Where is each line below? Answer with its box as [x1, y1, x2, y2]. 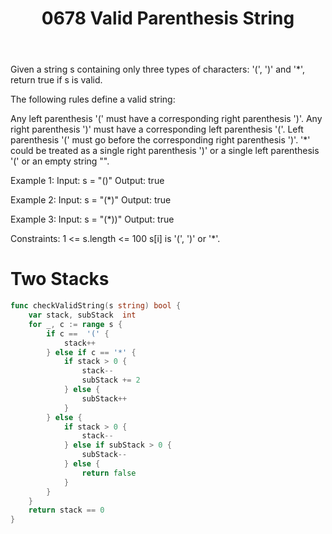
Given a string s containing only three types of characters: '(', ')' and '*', [10, 63, 306, 76]
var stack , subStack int [28, 310, 137, 320]
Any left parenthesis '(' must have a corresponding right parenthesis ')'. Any [10, 113, 323, 125]
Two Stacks [10, 268, 110, 291]
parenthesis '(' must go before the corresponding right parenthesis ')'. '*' [10, 134, 311, 146]
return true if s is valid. [10, 74, 103, 86]
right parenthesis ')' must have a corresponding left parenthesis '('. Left [10, 123, 304, 136]
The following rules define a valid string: [10, 93, 176, 106]
